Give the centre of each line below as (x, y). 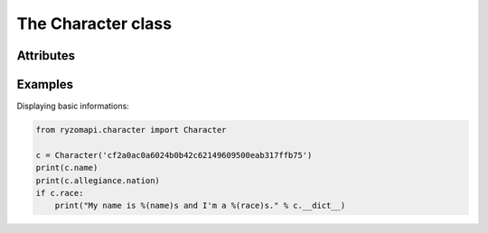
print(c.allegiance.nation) (98, 180)
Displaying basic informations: (73, 106)
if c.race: (60, 193)
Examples (45, 84)
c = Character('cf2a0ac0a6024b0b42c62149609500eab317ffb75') (174, 155)
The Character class (94, 23)
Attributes (46, 56)
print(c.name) (67, 168)
